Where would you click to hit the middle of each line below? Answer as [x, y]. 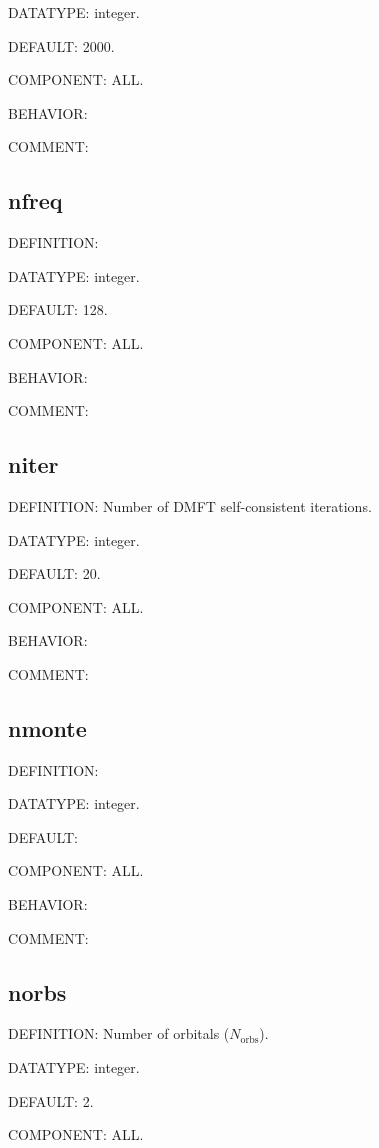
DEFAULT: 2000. [61, 45]
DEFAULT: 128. [58, 309]
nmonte [47, 727]
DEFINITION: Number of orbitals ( [119, 1033]
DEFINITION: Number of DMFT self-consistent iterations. [190, 505]
